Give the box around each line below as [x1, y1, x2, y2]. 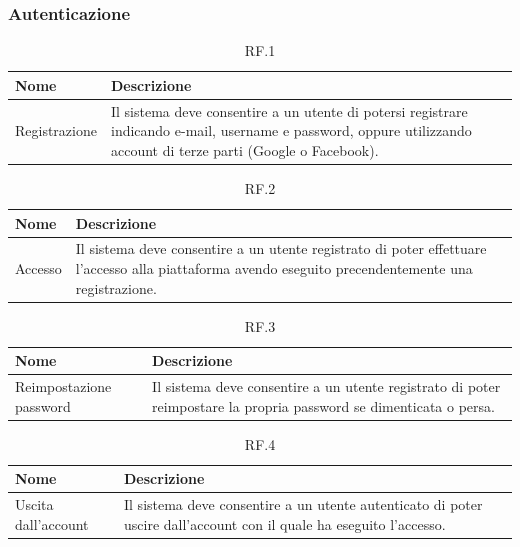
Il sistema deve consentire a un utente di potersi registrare [110, 100, 468, 121]
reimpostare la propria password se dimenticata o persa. [152, 395, 495, 416]
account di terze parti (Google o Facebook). [110, 139, 379, 160]
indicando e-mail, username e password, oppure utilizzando [110, 120, 472, 141]
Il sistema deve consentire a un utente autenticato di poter [124, 494, 483, 515]
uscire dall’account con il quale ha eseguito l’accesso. [124, 513, 446, 534]
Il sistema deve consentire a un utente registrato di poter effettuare [75, 238, 487, 259]
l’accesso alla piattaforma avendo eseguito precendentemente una [75, 257, 473, 278]
